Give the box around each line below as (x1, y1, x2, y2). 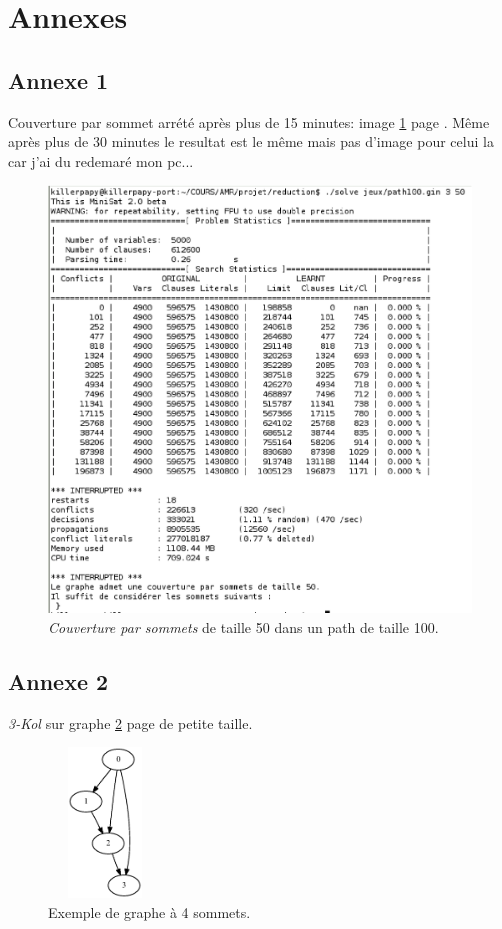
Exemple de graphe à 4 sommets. (48, 901, 251, 922)
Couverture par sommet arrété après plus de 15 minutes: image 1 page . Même (8, 111, 490, 132)
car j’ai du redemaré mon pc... (8, 150, 194, 171)
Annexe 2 (8, 665, 109, 696)
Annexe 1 (8, 64, 109, 95)
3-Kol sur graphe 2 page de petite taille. (8, 712, 253, 733)
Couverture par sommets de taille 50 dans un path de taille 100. (48, 616, 439, 637)
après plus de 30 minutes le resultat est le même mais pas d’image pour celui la (8, 131, 494, 152)
